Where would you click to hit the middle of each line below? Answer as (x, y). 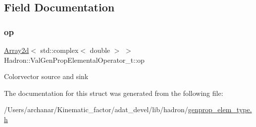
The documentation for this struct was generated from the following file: (114, 93)
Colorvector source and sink (46, 76)
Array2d (17, 50)
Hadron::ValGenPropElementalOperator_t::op (74, 60)
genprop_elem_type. (220, 109)
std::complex (59, 50)
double (100, 50)
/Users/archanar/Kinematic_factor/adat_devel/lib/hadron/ (96, 109)
